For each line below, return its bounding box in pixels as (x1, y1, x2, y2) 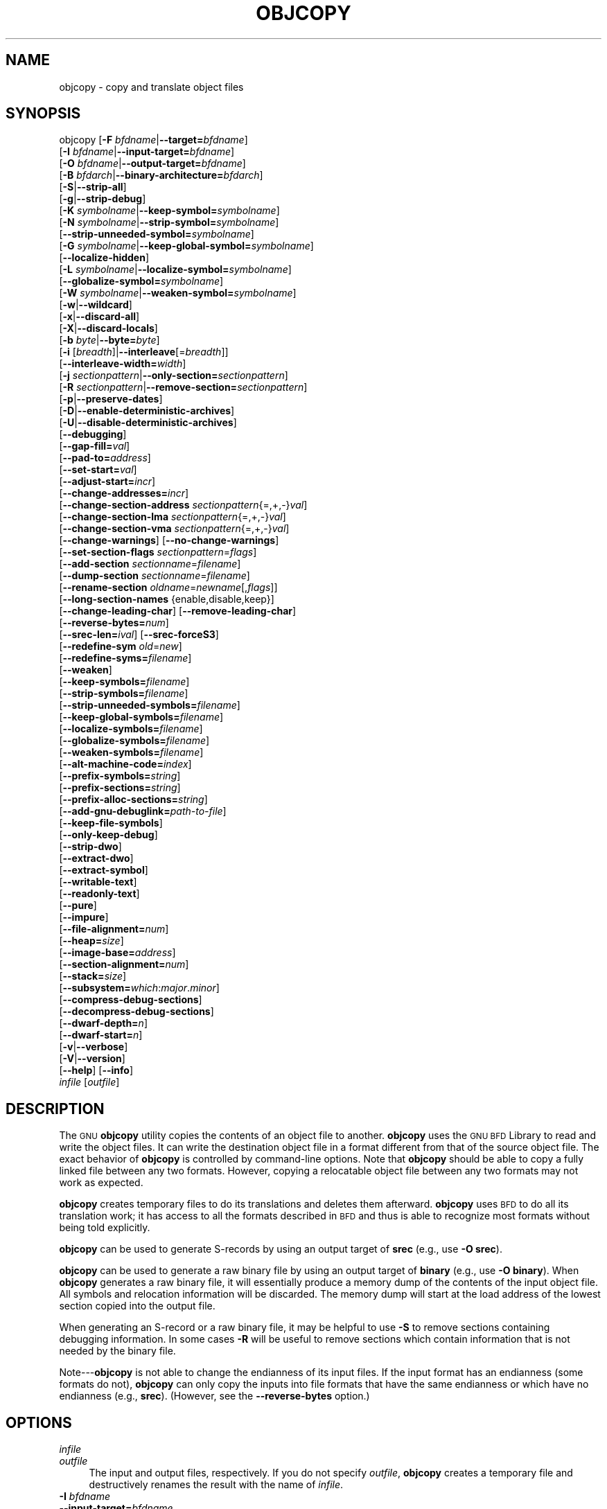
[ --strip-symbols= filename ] (59, 687, 188, 700)
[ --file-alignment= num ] (59, 923, 169, 935)
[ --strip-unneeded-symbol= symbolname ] (59, 228, 254, 240)
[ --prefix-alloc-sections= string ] (59, 793, 208, 806)
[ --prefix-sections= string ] (59, 782, 181, 794)
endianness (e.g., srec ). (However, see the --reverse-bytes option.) (59, 1390, 370, 1402)
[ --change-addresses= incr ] (59, 487, 189, 500)
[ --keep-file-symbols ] (59, 817, 163, 829)
